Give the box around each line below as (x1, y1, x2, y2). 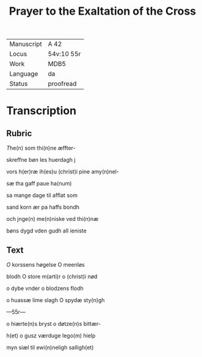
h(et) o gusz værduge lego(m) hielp (6, 332, 96, 339)
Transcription (6, 104, 77, 118)
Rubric (6, 128, 32, 139)
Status (9, 79, 28, 88)
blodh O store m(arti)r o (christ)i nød (6, 273, 98, 280)
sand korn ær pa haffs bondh (6, 203, 80, 211)
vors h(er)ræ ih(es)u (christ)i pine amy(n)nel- (6, 168, 120, 175)
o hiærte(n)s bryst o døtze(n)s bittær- (6, 320, 101, 327)
